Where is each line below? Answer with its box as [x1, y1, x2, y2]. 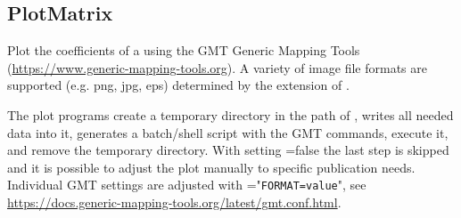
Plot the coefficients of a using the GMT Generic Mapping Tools [7, 41, 360, 60]
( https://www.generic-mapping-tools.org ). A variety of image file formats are [7, 58, 427, 77]
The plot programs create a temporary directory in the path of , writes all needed [7, 105, 454, 124]
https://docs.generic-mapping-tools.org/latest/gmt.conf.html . [7, 193, 342, 212]
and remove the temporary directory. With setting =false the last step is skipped [7, 141, 449, 159]
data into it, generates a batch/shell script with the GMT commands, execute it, [7, 123, 449, 141]
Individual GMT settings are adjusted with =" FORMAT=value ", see [7, 175, 366, 194]
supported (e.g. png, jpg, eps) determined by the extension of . [7, 76, 350, 94]
